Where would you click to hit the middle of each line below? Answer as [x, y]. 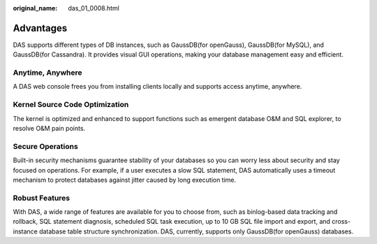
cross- [341, 222]
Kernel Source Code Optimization [71, 105]
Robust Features [41, 198]
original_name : [35, 8]
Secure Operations [45, 146]
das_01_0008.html [94, 8]
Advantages [40, 28]
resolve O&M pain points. [49, 128]
